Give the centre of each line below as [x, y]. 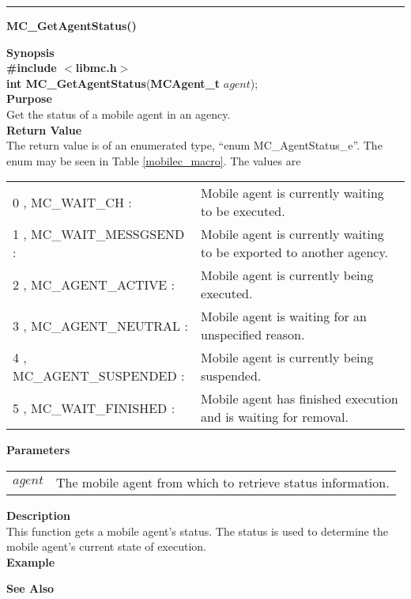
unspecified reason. [253, 335]
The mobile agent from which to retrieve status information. [222, 482]
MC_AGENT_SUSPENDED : [99, 376]
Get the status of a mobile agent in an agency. [119, 114]
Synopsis [30, 52]
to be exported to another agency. [295, 252]
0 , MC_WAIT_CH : [72, 202]
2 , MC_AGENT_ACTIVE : [94, 284]
